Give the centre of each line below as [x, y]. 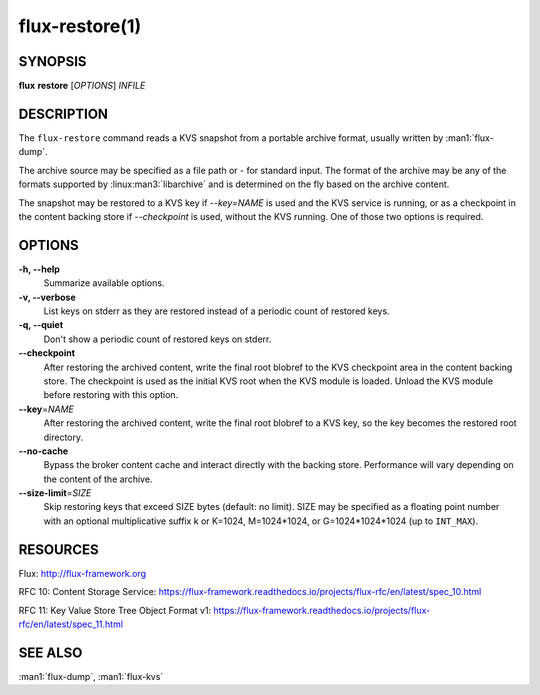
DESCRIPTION [63, 113]
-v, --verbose [47, 297]
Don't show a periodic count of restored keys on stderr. [157, 339]
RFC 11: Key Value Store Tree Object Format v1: [115, 610]
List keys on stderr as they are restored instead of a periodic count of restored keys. [216, 311]
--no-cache [43, 451]
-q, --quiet [41, 325]
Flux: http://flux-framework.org [82, 573]
